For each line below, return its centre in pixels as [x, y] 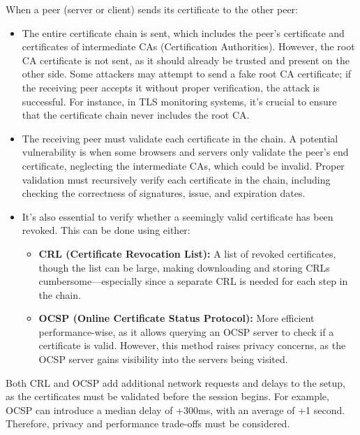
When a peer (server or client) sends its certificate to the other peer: [152, 9]
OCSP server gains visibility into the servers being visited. [163, 359]
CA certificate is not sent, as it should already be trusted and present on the [186, 60]
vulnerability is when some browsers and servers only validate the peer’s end [185, 152]
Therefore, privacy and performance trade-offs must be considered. [148, 423]
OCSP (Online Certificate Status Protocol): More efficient [177, 318]
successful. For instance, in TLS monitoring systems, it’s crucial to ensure [179, 101]
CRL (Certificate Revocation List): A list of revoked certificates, [187, 253]
